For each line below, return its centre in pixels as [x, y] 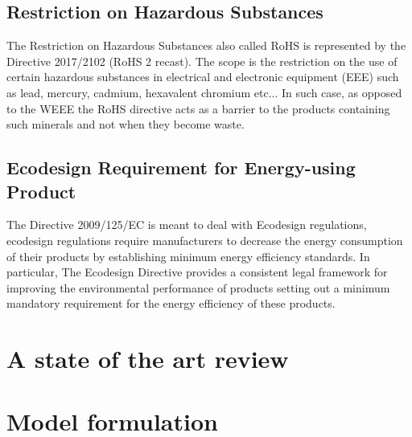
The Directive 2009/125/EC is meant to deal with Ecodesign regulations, [187, 225]
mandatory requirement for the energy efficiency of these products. [171, 303]
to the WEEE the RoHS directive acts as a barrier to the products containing [198, 108]
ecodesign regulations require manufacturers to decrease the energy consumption [205, 240]
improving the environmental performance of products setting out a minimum [198, 287]
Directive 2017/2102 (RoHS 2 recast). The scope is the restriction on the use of [202, 61]
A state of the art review [148, 359]
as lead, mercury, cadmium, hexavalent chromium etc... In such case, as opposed [204, 92]
